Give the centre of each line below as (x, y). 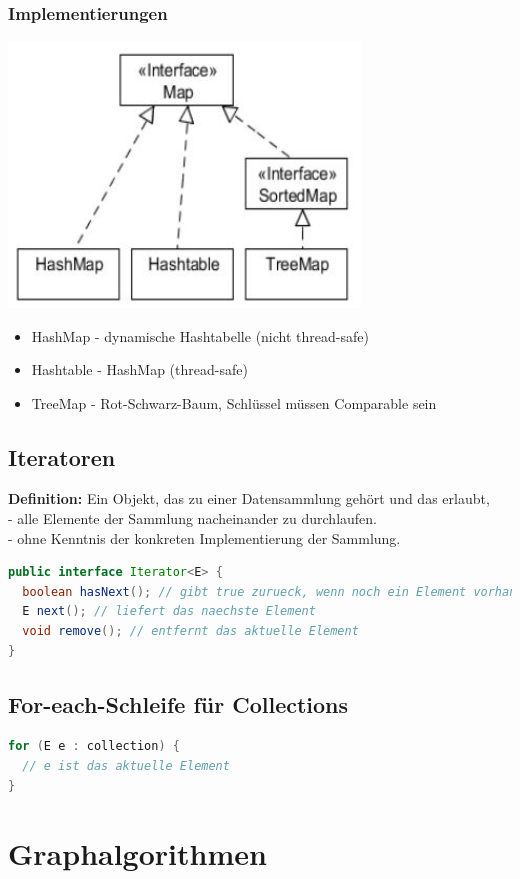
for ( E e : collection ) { (94, 746)
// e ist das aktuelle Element (126, 766)
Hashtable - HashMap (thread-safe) (139, 369)
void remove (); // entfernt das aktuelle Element (190, 631)
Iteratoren (62, 456)
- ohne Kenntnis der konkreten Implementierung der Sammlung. (204, 537)
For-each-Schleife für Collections (178, 703)
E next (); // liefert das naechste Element (169, 611)
